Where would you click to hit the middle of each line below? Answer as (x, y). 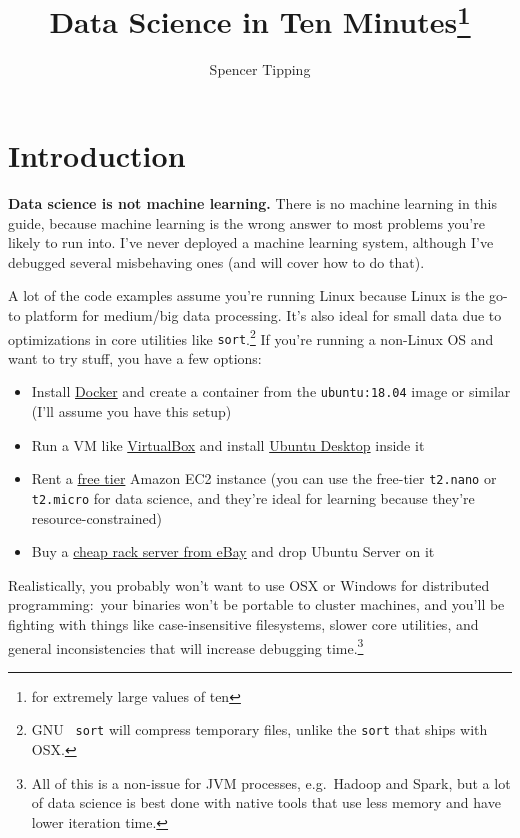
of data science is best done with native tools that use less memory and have (266, 802)
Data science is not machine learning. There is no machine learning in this (253, 202)
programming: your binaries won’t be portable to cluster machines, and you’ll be (256, 604)
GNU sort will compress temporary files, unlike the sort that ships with (259, 729)
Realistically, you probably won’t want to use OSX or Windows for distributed (249, 584)
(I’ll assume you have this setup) (131, 411)
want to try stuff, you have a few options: (135, 357)
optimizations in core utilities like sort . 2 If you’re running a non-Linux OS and (251, 337)
